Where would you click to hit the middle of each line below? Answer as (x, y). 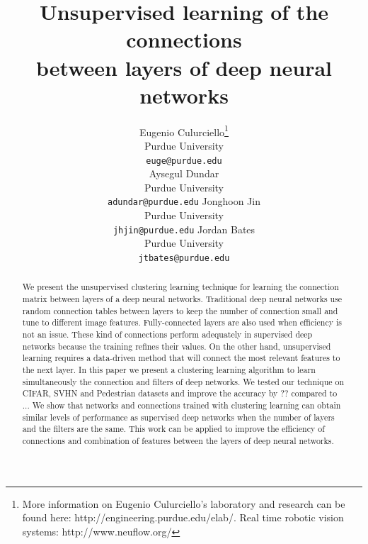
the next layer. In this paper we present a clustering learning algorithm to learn (169, 369)
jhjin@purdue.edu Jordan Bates (184, 229)
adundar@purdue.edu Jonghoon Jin (184, 201)
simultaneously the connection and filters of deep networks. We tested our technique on (183, 381)
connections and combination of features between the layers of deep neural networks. (178, 440)
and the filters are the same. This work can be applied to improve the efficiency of (173, 429)
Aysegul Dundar (184, 173)
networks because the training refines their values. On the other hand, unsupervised (177, 346)
